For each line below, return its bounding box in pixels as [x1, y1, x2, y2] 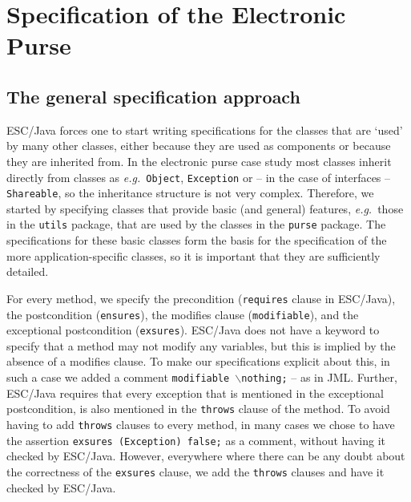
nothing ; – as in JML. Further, [241, 369, 397, 386]
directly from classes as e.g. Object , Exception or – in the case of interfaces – [6, 168, 391, 185]
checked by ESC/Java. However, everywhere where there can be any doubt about [6, 447, 405, 464]
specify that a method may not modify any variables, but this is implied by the [6, 337, 396, 354]
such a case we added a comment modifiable [6, 369, 230, 386]
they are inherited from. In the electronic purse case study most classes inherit [6, 152, 392, 169]
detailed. [6, 263, 49, 280]
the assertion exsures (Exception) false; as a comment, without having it [6, 431, 386, 448]
